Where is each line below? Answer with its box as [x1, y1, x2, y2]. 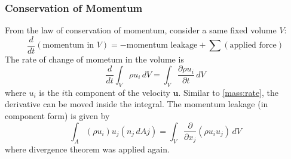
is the [39, 86, 59, 98]
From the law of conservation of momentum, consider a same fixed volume [5, 24, 277, 36]
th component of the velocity [65, 86, 170, 98]
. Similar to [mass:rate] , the [178, 86, 278, 98]
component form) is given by [5, 109, 110, 121]
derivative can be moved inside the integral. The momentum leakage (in [5, 98, 268, 110]
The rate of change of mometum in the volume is [5, 52, 184, 65]
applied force [229, 41, 277, 50]
